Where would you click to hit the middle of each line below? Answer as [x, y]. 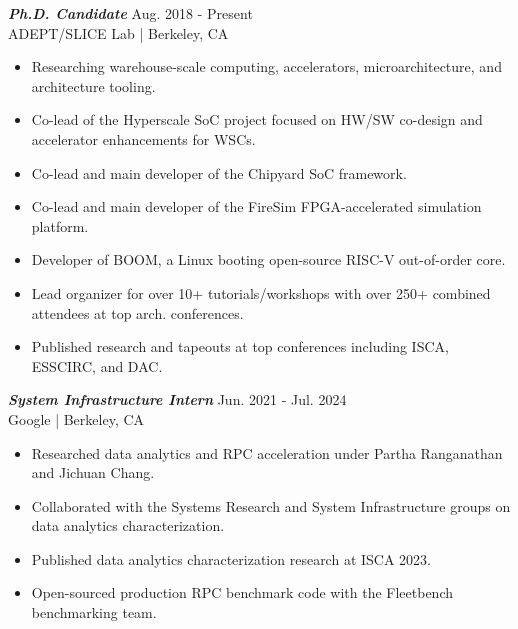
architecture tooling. [93, 85]
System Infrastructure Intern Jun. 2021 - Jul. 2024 [177, 399]
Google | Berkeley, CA [76, 418]
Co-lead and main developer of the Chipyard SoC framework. [219, 172]
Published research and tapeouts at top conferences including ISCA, [240, 346]
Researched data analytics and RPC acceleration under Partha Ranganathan [267, 452]
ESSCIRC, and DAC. [97, 365]
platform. [60, 225]
